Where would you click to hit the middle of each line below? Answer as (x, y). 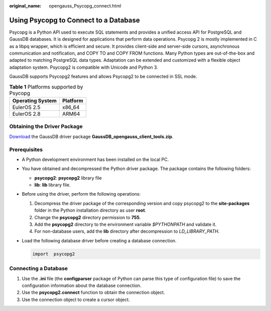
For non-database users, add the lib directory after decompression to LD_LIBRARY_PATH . (127, 231)
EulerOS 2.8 (26, 114)
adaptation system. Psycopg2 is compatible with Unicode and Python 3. (84, 67)
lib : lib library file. (52, 185)
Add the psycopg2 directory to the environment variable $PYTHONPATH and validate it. (125, 224)
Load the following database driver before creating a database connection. (99, 240)
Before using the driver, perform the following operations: (81, 194)
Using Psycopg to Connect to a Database (75, 20)
